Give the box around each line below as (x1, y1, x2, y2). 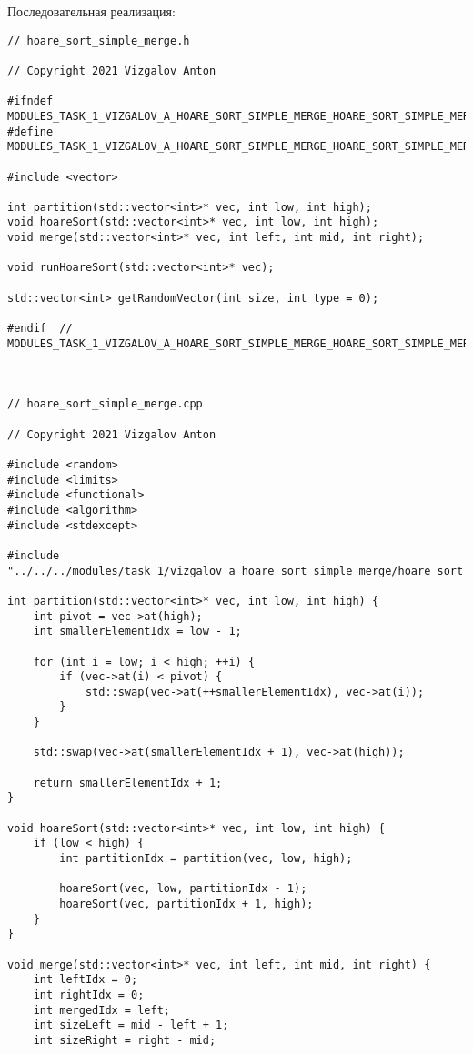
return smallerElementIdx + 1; (33, 776, 223, 789)
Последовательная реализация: (7, 2, 176, 20)
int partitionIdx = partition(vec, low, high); (59, 852, 353, 866)
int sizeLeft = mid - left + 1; (33, 1019, 229, 1032)
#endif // (7, 322, 73, 336)
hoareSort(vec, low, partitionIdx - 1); (59, 882, 307, 896)
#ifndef (7, 95, 54, 108)
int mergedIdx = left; (33, 1003, 170, 1017)
